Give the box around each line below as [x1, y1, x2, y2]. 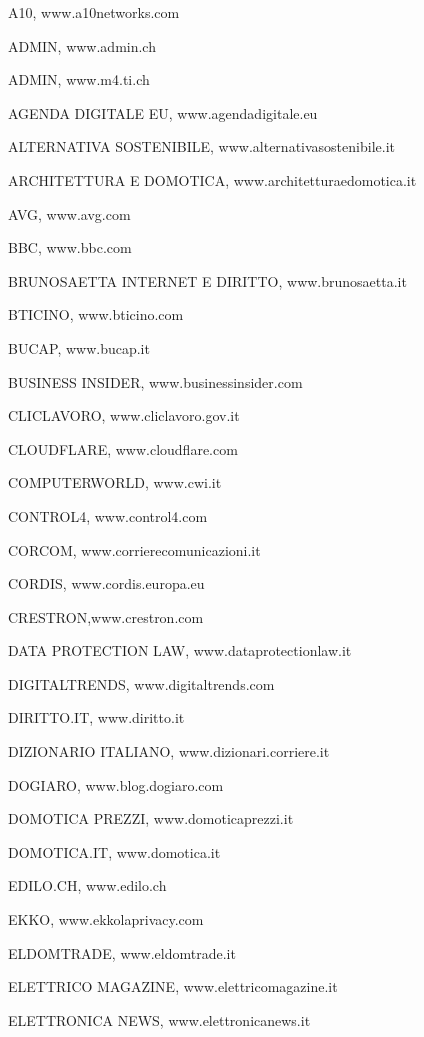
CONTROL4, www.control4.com [8, 505, 208, 526]
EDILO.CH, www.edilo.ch [8, 875, 167, 896]
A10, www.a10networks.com [8, 2, 180, 22]
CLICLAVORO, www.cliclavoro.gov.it [8, 405, 240, 426]
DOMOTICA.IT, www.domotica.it [8, 841, 221, 862]
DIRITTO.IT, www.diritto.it [8, 707, 185, 728]
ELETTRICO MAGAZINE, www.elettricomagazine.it [8, 976, 338, 997]
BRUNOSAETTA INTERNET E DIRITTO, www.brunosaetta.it [8, 270, 407, 291]
